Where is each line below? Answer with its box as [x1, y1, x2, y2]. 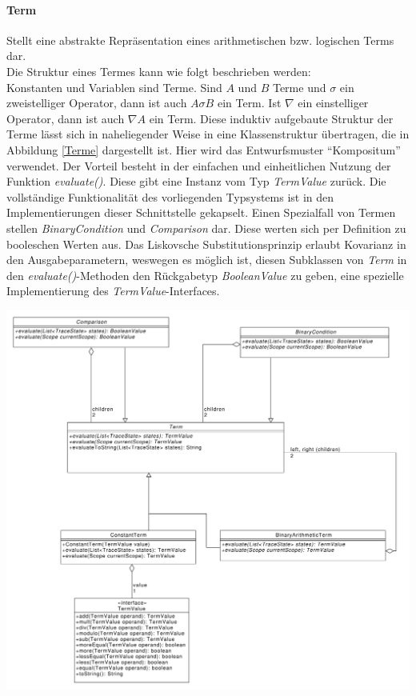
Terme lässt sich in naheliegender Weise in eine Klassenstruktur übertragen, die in [6, 126, 410, 142]
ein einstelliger [298, 94, 369, 111]
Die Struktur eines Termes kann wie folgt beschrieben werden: [6, 62, 311, 79]
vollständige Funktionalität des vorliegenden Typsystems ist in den [6, 188, 334, 205]
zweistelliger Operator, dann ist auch [6, 94, 187, 111]
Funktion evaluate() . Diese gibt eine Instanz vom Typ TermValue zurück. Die [6, 173, 386, 190]
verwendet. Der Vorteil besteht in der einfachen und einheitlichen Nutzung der [6, 157, 391, 174]
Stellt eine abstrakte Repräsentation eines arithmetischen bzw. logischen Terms [6, 31, 394, 48]
